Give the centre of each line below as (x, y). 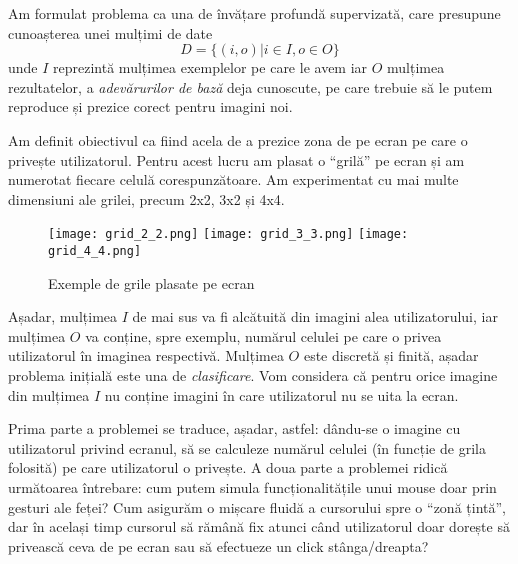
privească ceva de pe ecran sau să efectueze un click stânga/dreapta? (218, 545)
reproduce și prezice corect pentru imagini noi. (150, 106)
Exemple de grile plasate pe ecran (151, 282)
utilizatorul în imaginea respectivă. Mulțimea (146, 355)
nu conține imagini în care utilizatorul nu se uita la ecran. (281, 394)
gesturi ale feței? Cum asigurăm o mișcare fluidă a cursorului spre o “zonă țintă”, (257, 506)
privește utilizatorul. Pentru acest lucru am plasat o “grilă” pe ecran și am (236, 159)
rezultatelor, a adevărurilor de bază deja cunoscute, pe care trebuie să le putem (250, 86)
